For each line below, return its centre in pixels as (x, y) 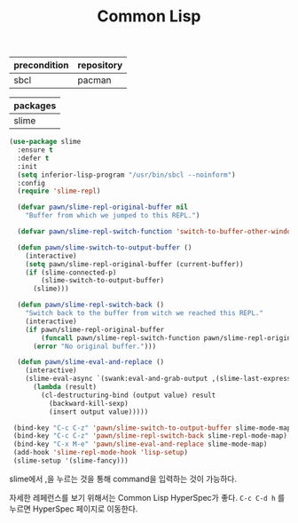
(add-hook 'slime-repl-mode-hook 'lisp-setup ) (101, 453)
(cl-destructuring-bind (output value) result (129, 395)
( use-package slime (45, 142)
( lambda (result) (65, 387)
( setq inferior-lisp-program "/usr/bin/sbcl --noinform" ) (127, 175)
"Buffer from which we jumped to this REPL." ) (113, 216)
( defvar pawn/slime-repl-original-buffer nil (103, 207)
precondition (41, 66)
